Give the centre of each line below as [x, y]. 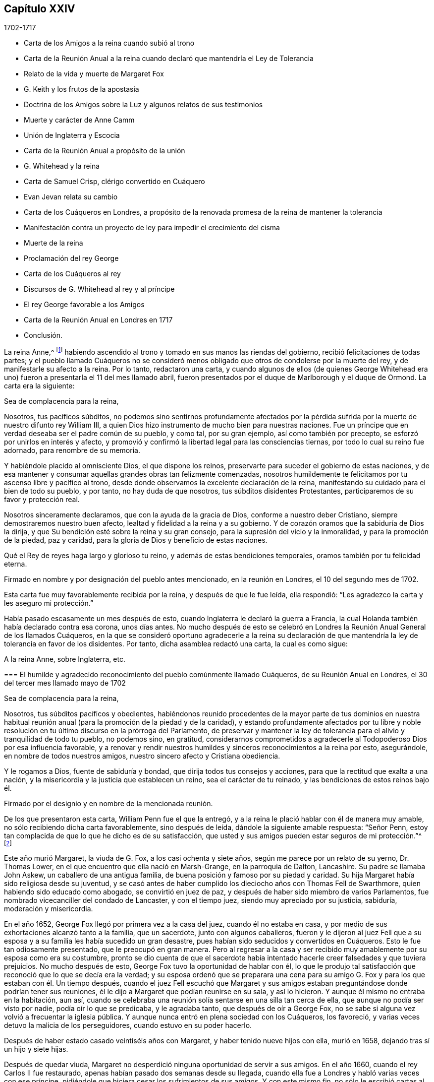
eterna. [16, 564]
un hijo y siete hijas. [36, 1049]
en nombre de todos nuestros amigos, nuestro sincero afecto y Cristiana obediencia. [142, 756]
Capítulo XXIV [40, 9]
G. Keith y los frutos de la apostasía [81, 89]
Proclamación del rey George [71, 258]
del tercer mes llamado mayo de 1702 [65, 683]
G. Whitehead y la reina [62, 166]
